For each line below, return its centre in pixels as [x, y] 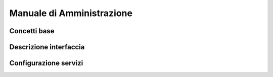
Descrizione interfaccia [47, 47]
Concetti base [32, 31]
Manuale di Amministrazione [71, 13]
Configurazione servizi [46, 63]
